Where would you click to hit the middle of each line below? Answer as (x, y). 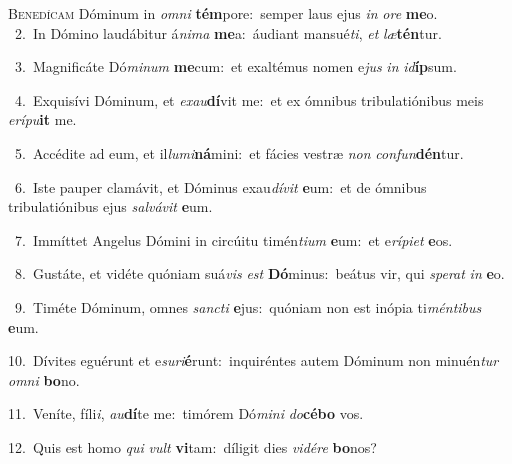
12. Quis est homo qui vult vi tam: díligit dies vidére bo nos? (192, 446)
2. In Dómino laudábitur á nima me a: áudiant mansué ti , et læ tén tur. (228, 32)
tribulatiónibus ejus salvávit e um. (110, 206)
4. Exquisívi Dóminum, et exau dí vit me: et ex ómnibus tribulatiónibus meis (249, 99)
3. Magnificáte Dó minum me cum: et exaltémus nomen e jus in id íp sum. (235, 66)
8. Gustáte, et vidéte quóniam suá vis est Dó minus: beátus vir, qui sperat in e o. (259, 273)
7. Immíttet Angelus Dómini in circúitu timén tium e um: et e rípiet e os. (233, 239)
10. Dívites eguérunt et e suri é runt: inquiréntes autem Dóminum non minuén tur (253, 360)
